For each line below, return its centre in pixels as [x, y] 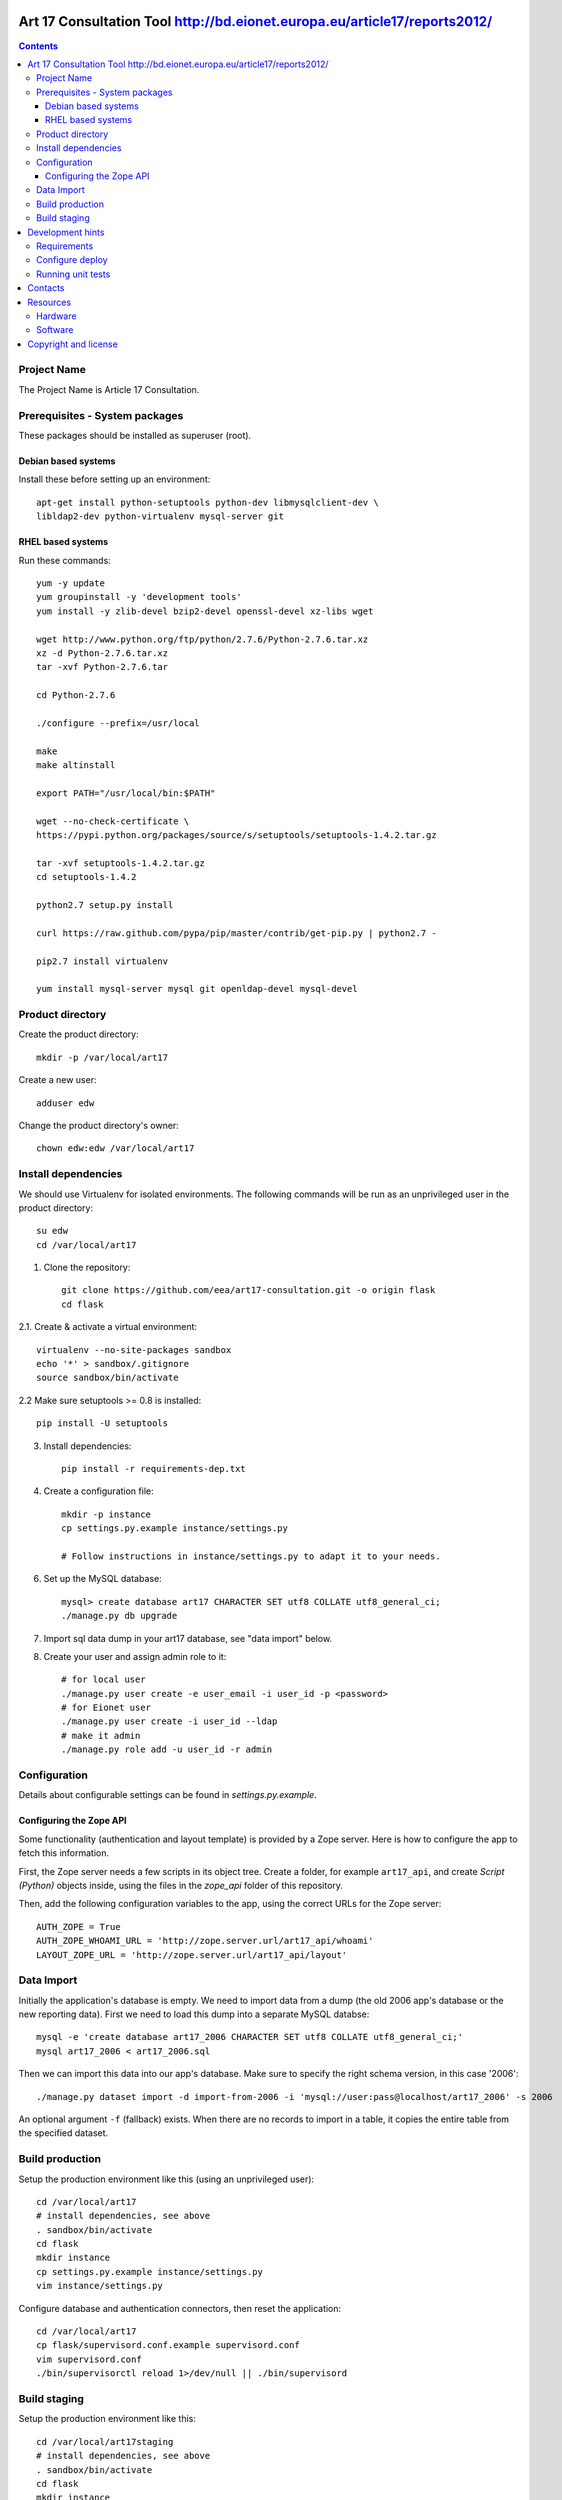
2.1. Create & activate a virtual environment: [108, 1327]
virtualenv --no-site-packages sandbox [134, 1349]
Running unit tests [73, 274]
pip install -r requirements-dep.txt [154, 1468]
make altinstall [76, 765]
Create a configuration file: [98, 1491]
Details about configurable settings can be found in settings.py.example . [167, 1795]
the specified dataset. [63, 2133]
